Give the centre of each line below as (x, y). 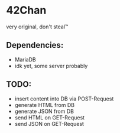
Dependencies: (35, 45)
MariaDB (25, 59)
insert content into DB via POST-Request (64, 99)
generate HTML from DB (45, 105)
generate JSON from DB (44, 111)
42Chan (26, 10)
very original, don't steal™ (37, 27)
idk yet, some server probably (51, 66)
